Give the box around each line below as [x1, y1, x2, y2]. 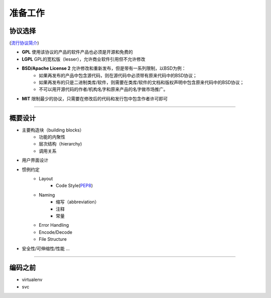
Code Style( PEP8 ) [56, 183, 93, 189]
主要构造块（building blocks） [22, 127, 84, 133]
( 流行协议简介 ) [9, 40, 40, 46]
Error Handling [39, 222, 69, 228]
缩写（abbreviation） [56, 199, 99, 205]
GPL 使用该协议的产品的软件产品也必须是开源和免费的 [22, 49, 133, 55]
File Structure [39, 236, 67, 242]
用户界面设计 [22, 157, 49, 163]
